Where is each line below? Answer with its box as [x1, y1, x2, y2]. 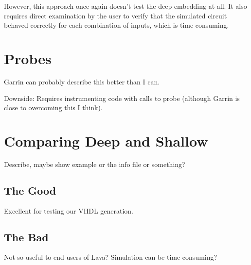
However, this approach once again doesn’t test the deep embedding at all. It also [4, 1, 247, 11]
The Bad [4, 229, 49, 244]
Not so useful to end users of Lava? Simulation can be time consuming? [4, 252, 217, 262]
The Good [4, 182, 56, 198]
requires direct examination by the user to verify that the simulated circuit [4, 10, 227, 20]
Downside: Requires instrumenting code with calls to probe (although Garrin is [4, 93, 240, 103]
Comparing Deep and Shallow [4, 131, 208, 150]
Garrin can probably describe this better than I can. [4, 76, 160, 86]
